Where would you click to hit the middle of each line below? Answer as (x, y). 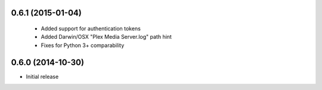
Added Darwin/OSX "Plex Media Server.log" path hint (106, 37)
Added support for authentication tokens (91, 29)
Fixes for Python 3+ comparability (83, 45)
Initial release (42, 76)
